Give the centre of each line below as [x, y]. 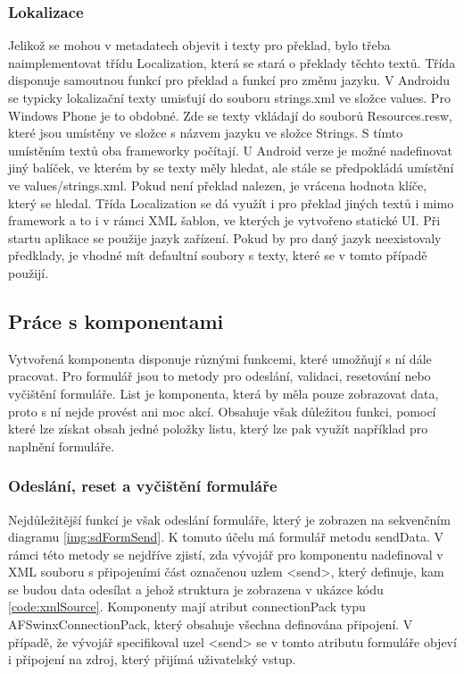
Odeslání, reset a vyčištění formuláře [143, 486]
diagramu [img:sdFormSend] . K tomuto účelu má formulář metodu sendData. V [226, 537]
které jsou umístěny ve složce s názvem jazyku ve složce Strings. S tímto [206, 133]
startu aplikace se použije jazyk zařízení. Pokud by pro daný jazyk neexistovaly [225, 237]
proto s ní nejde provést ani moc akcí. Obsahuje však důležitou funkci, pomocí [222, 411]
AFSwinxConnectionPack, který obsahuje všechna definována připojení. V [211, 624]
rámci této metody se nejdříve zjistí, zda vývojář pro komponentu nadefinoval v [226, 554]
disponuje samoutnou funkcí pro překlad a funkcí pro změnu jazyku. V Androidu [229, 80]
